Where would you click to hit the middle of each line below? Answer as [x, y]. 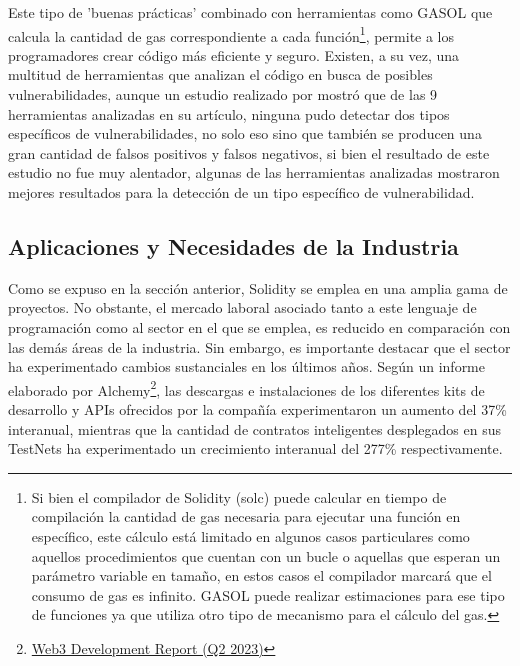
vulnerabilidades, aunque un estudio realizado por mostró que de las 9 [223, 94]
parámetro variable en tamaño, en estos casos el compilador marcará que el [261, 575]
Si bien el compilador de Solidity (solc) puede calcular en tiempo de [239, 496]
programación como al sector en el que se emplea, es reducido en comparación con [259, 326]
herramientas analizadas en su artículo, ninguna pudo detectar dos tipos [229, 113]
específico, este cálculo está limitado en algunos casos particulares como [250, 535]
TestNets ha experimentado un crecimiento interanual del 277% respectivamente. [255, 448]
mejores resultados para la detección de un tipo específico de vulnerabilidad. [241, 192]
